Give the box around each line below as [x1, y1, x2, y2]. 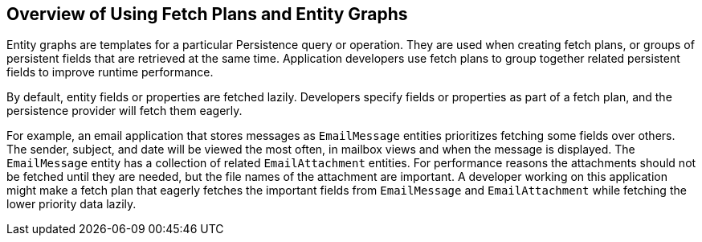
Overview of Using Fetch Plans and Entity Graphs [6, 4, 408, 24]
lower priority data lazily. [6, 197, 137, 211]
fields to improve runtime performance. [6, 65, 214, 80]
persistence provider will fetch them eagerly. [6, 104, 243, 118]
